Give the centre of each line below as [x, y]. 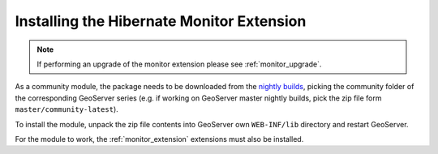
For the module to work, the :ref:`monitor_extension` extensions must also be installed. [159, 139]
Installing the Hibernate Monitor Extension [161, 21]
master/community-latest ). [67, 109]
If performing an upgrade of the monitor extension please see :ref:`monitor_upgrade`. [179, 64]
